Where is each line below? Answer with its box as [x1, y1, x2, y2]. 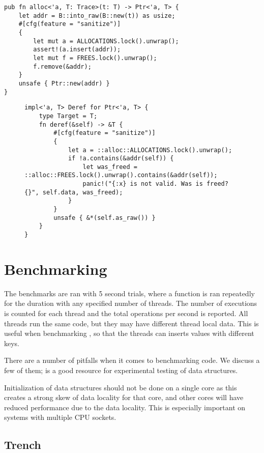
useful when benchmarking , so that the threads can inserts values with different [4, 328, 254, 338]
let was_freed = [82, 163, 137, 171]
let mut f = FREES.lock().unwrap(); [33, 54, 157, 62]
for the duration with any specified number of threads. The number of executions [4, 298, 257, 308]
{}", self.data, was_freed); [24, 188, 123, 196]
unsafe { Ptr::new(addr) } [18, 79, 110, 87]
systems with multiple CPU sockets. [4, 412, 116, 422]
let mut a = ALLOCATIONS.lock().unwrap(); [33, 37, 179, 45]
